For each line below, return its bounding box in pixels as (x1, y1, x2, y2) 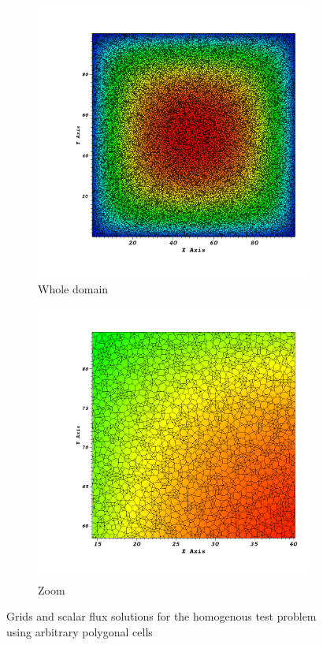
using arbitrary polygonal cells (6, 623, 153, 639)
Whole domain (38, 280, 109, 296)
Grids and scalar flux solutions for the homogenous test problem (6, 608, 317, 624)
